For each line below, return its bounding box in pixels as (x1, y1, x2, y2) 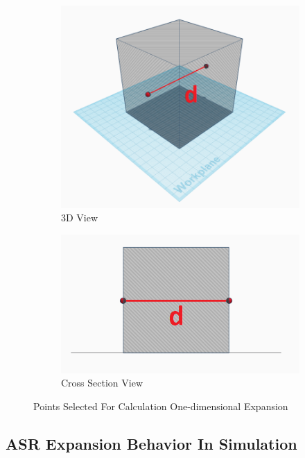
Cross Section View (61, 375, 143, 390)
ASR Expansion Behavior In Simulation (6, 432, 297, 454)
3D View (61, 210, 98, 225)
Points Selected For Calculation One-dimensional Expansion (33, 398, 288, 413)
